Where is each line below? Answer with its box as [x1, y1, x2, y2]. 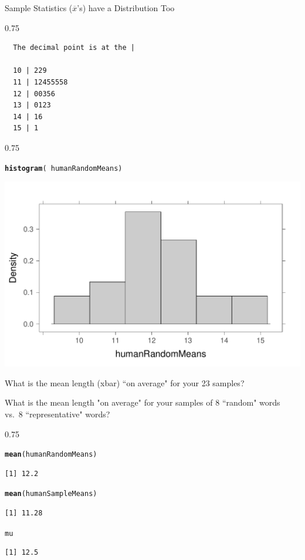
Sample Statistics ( [5, 2, 73, 14]
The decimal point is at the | [13, 43, 135, 52]
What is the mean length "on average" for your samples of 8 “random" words [5, 396, 280, 409]
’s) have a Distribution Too [77, 2, 175, 14]
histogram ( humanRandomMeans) [5, 164, 123, 173]
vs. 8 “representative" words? [5, 407, 110, 420]
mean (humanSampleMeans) [5, 490, 97, 498]
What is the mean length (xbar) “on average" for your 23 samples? [5, 376, 245, 389]
